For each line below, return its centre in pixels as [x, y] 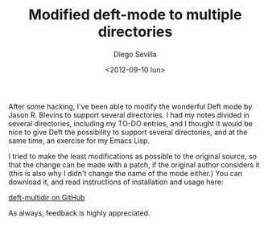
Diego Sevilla [135, 54]
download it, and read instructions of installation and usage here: [116, 182]
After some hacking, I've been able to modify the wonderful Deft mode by [130, 106]
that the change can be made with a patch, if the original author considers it [134, 164]
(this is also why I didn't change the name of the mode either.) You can [126, 173]
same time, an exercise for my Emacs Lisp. [79, 140]
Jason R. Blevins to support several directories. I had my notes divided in [129, 115]
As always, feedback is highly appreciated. [79, 213]
